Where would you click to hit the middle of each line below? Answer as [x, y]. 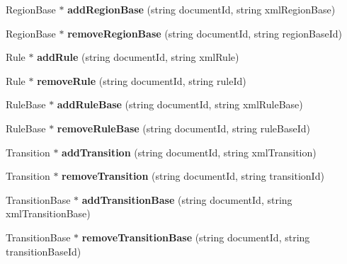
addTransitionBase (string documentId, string [187, 199]
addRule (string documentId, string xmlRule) [138, 57]
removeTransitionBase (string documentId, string [196, 237]
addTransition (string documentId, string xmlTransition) [189, 152]
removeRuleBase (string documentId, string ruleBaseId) [183, 128]
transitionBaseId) [44, 251]
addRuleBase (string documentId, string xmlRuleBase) [180, 104]
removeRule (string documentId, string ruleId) [142, 80]
